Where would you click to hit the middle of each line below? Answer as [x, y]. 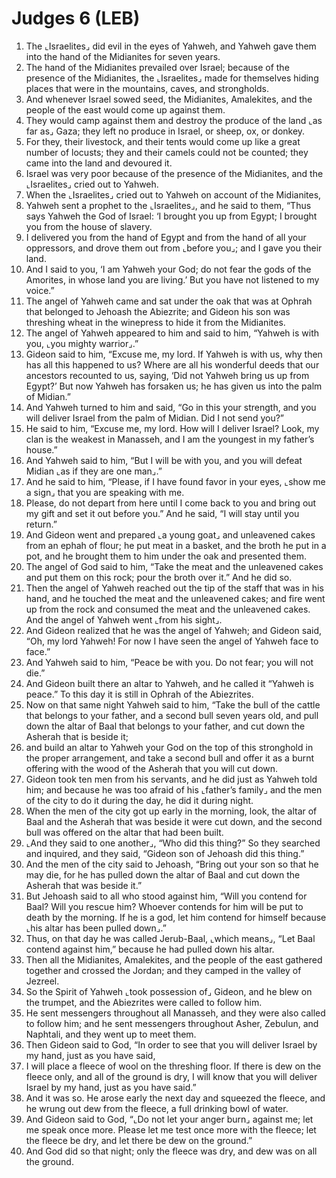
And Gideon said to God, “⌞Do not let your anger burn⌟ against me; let [169, 1119]
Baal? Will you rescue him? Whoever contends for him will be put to [164, 906]
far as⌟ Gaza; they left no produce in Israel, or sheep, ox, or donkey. [165, 131]
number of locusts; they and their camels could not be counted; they [167, 152]
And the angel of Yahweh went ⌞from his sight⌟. [124, 619]
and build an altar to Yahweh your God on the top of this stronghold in [169, 747]
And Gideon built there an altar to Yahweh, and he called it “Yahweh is [169, 683]
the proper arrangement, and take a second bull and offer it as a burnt [170, 758]
